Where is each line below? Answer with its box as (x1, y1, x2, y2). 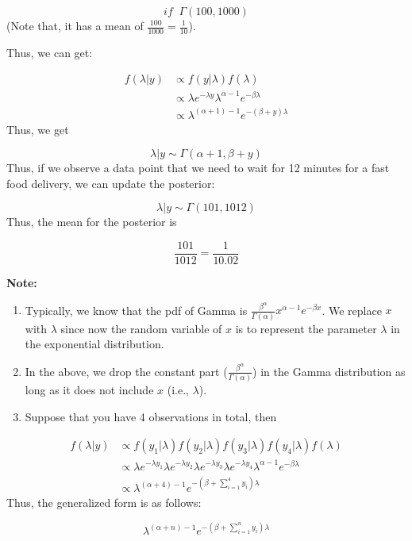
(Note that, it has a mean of (6, 17, 144, 33)
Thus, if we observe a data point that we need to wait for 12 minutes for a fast (6, 159, 390, 176)
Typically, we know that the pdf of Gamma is (25, 301, 248, 318)
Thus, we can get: (6, 44, 93, 60)
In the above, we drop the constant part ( (25, 363, 228, 379)
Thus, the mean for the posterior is (6, 213, 177, 230)
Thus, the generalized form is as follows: (6, 494, 202, 511)
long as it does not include (25, 382, 154, 398)
